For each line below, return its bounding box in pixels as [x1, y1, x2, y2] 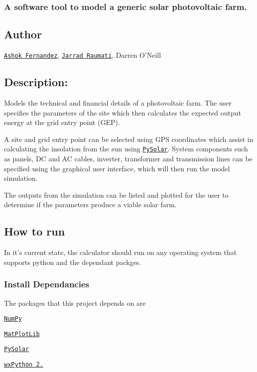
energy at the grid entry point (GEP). [4, 117, 120, 127]
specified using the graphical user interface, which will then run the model [4, 163, 230, 173]
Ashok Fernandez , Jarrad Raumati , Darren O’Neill [4, 50, 161, 60]
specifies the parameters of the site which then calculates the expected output [4, 107, 242, 118]
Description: [4, 74, 68, 90]
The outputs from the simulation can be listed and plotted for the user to [4, 189, 229, 200]
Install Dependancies [4, 278, 89, 290]
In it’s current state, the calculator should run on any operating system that [4, 247, 237, 257]
